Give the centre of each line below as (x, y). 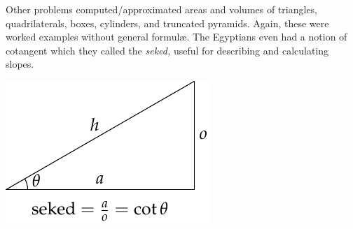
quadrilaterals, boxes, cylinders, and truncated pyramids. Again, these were (167, 23)
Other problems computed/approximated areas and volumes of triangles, (162, 9)
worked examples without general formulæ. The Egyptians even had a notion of (176, 37)
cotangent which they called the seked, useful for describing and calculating (167, 50)
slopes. (20, 64)
